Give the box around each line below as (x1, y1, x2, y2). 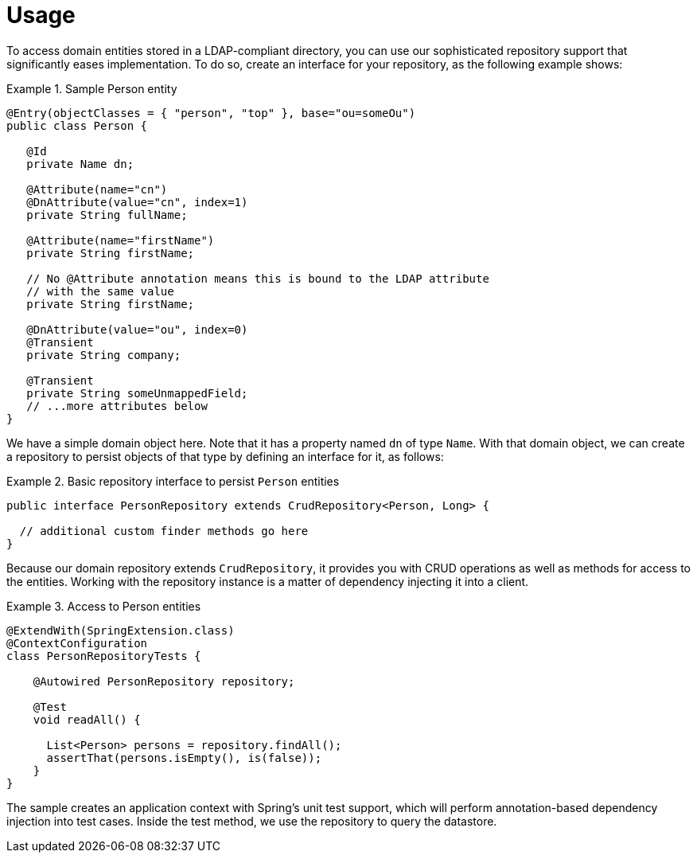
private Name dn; (26, 157, 134, 170)
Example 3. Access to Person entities (6, 599, 201, 613)
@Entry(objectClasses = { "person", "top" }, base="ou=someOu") (6, 106, 416, 119)
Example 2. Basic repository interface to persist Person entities (6, 474, 340, 488)
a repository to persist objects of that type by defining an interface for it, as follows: (6, 449, 444, 463)
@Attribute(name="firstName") (26, 233, 215, 247)
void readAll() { (33, 713, 141, 726)
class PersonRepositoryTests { (6, 649, 201, 662)
